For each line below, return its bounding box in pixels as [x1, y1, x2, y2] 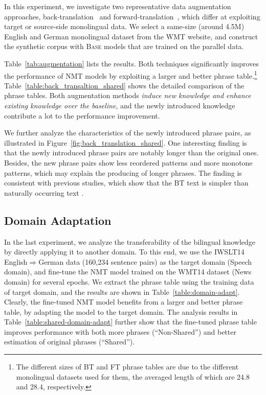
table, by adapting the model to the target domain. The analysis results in [4, 306, 238, 317]
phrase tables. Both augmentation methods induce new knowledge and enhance [4, 90, 251, 101]
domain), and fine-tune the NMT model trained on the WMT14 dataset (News [4, 266, 252, 277]
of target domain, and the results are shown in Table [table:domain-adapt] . [4, 286, 240, 297]
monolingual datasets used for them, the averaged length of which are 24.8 [16, 371, 250, 382]
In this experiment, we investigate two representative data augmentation [4, 1, 231, 11]
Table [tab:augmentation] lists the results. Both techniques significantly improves [4, 58, 259, 68]
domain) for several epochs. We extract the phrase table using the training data [4, 276, 254, 287]
